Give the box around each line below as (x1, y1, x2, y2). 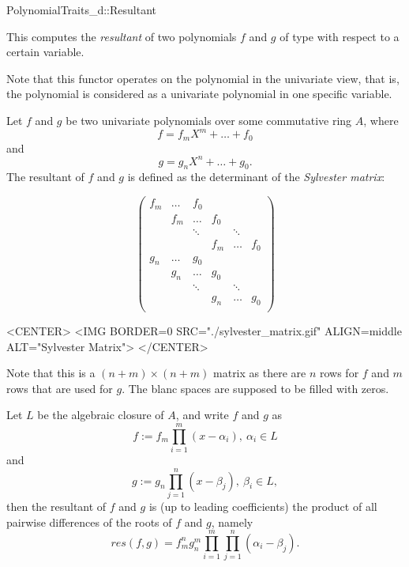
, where (363, 112, 399, 128)
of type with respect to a (280, 28, 400, 44)
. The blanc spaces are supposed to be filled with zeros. (122, 380, 389, 396)
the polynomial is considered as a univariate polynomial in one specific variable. (6, 85, 392, 102)
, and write (175, 406, 229, 423)
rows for (319, 365, 359, 381)
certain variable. (6, 43, 84, 60)
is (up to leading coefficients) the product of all (148, 497, 377, 514)
